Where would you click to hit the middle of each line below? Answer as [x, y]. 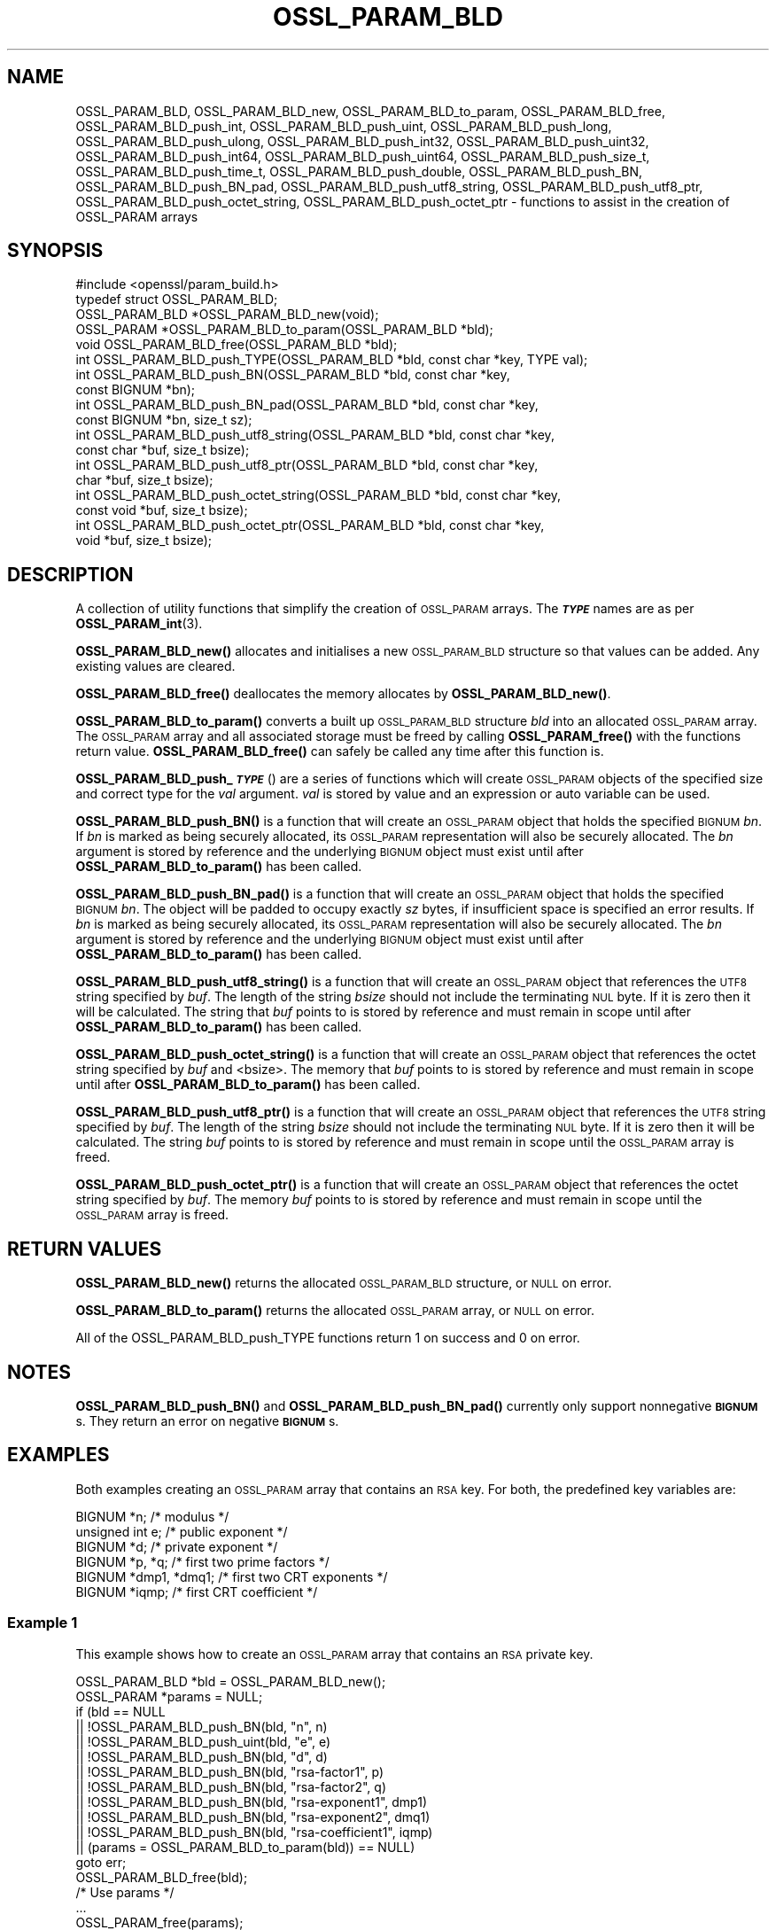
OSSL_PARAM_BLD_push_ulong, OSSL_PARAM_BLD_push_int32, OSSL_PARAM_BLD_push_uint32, [362, 141]
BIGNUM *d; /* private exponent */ [177, 1546]
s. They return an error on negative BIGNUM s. [207, 1420]
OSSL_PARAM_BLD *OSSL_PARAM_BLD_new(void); [227, 315]
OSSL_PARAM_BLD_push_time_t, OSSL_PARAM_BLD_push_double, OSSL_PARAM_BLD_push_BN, [359, 171]
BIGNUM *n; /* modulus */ [152, 1516]
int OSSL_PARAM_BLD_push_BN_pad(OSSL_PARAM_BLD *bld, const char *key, [307, 405]
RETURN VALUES [85, 1249]
